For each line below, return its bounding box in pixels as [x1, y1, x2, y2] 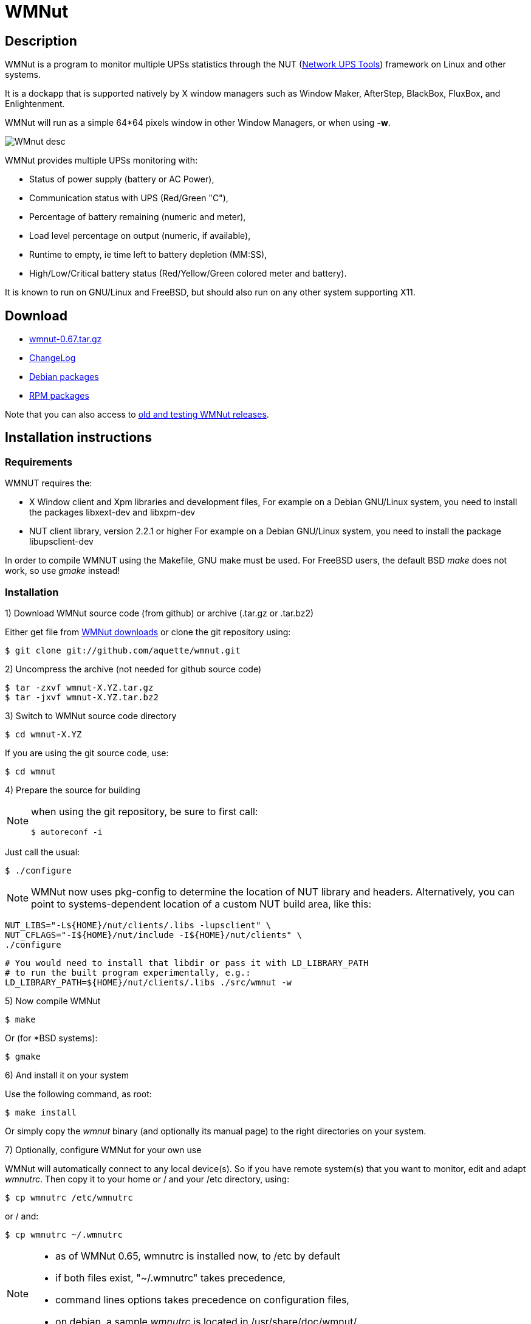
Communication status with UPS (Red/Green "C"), [29, 193, 228, 204]
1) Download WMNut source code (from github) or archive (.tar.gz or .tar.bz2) [5, 607, 314, 618]
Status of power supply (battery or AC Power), [29, 174, 214, 185]
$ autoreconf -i [31, 827, 103, 836]
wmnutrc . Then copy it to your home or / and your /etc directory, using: [5, 1173, 290, 1184]
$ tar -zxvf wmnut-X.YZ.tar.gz [5, 682, 154, 692]
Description [5, 33, 77, 49]
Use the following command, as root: [5, 1088, 152, 1099]
